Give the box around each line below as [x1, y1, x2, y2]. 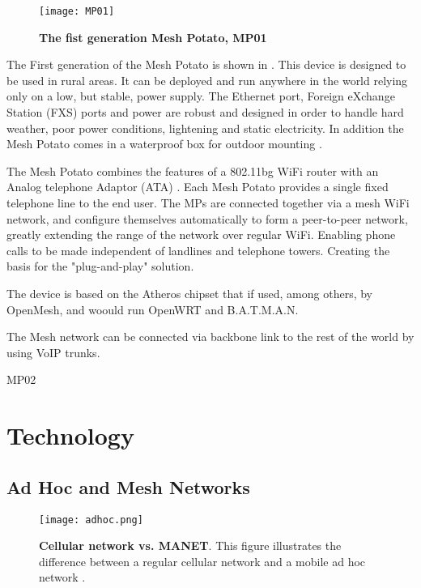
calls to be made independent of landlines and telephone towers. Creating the [6, 241, 390, 258]
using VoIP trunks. [6, 343, 100, 360]
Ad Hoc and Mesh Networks [6, 474, 250, 499]
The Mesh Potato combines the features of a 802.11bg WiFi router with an [6, 162, 379, 179]
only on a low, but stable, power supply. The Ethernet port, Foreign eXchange [6, 87, 395, 104]
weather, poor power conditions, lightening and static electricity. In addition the [6, 119, 404, 136]
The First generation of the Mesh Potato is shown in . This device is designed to [6, 56, 406, 73]
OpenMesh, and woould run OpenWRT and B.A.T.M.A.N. [6, 300, 299, 317]
